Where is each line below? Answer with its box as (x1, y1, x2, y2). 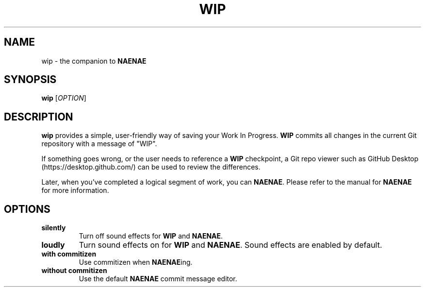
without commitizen (41, 266, 107, 275)
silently (41, 223, 66, 232)
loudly (41, 240, 65, 250)
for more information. (41, 186, 109, 195)
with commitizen (41, 250, 97, 258)
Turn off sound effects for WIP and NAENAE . (79, 232, 223, 240)
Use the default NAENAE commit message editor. (79, 274, 237, 283)
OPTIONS (4, 203, 50, 215)
